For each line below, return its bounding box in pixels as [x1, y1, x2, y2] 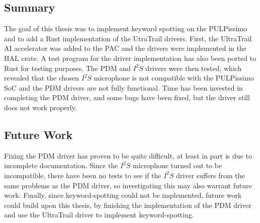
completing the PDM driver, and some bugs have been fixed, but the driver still [4, 92, 250, 103]
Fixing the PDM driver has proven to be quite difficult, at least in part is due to [4, 150, 252, 161]
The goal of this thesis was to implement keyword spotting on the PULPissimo [4, 23, 247, 34]
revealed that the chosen [4, 72, 79, 83]
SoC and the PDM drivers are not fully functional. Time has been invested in [4, 82, 243, 93]
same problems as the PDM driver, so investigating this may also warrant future [4, 180, 252, 190]
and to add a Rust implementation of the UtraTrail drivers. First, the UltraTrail [4, 33, 252, 43]
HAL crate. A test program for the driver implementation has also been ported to [4, 52, 256, 63]
